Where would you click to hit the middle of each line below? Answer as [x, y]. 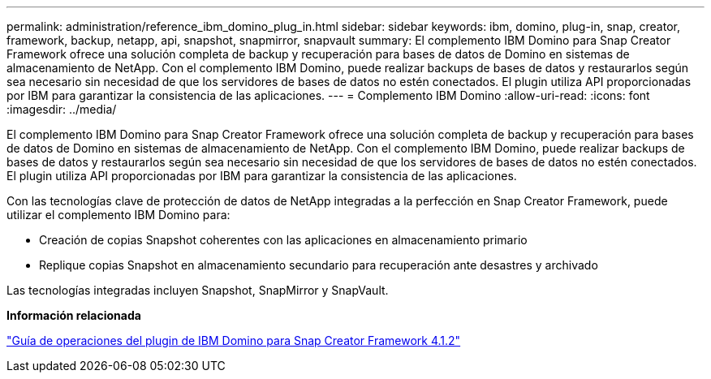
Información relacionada [74, 315]
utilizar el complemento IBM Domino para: [118, 215]
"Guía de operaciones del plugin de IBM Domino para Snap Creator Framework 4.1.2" [234, 340]
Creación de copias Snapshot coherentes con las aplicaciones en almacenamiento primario [283, 240]
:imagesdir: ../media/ [62, 109]
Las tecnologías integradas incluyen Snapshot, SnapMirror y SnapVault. [198, 290]
